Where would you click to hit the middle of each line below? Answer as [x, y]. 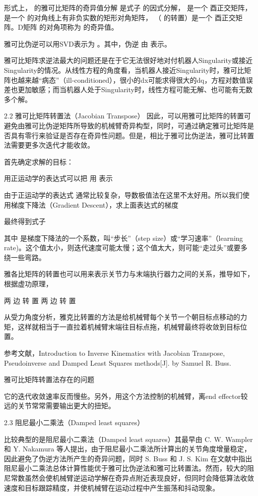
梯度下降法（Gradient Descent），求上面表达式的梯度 [95, 204]
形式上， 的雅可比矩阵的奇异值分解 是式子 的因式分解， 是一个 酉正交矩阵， [128, 7]
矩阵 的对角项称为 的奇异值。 [71, 27]
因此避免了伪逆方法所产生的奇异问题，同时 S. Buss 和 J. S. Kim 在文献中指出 [128, 458]
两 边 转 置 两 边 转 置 [40, 300]
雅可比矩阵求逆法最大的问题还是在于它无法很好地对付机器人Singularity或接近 [128, 60]
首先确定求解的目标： [39, 161]
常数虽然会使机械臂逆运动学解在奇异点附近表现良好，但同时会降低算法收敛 [132, 477]
